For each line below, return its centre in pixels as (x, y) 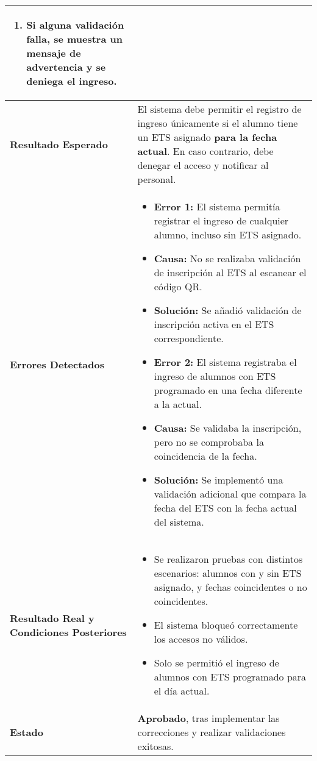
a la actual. (178, 404)
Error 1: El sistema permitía (217, 206)
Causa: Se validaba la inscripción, (228, 428)
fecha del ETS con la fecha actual (225, 508)
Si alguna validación (75, 25)
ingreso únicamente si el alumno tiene (218, 123)
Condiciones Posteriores (68, 632)
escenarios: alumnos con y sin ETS (228, 573)
